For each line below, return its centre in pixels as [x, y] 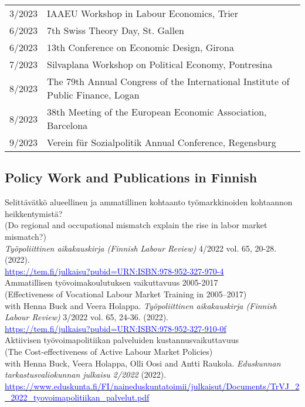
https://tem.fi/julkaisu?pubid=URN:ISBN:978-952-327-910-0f [116, 328]
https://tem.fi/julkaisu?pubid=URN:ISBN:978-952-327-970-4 [114, 271]
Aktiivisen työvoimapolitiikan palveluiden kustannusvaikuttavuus [122, 340]
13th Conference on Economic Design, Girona [140, 47]
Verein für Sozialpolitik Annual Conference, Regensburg [162, 142]
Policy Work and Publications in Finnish [131, 177]
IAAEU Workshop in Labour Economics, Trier [143, 13]
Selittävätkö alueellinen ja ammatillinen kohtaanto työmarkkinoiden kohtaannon [149, 202]
